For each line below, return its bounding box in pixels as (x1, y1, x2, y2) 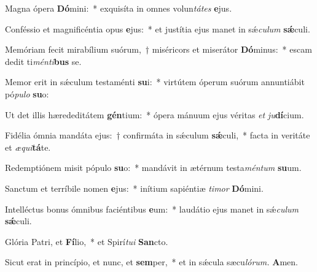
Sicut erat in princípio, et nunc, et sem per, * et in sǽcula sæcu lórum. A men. (5, 255, 298, 268)
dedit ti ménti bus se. (5, 55, 82, 67)
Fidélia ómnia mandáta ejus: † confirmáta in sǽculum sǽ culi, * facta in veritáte (5, 129, 310, 142)
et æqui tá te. (5, 140, 51, 153)
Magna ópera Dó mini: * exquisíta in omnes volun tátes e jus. (5, 2, 232, 14)
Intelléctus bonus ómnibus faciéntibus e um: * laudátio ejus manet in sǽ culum (5, 202, 299, 215)
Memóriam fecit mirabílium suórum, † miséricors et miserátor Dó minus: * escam (5, 43, 312, 56)
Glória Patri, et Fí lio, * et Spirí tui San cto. (5, 235, 168, 247)
